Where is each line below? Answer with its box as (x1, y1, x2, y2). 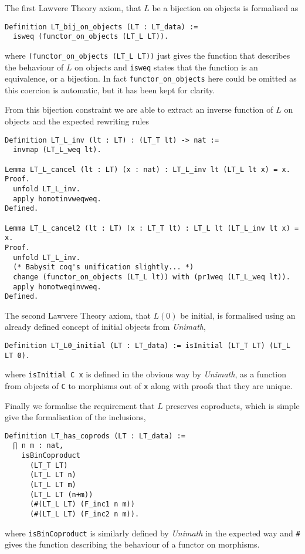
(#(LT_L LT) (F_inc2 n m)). (29, 510, 140, 519)
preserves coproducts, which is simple (165, 399, 300, 411)
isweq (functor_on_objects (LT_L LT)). (13, 32, 169, 41)
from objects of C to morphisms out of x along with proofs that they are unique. (5, 379, 293, 391)
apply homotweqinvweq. (13, 282, 101, 291)
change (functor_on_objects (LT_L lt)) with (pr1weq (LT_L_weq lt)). (13, 272, 290, 281)
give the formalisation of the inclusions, (5, 411, 146, 423)
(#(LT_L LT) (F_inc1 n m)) (29, 500, 135, 509)
